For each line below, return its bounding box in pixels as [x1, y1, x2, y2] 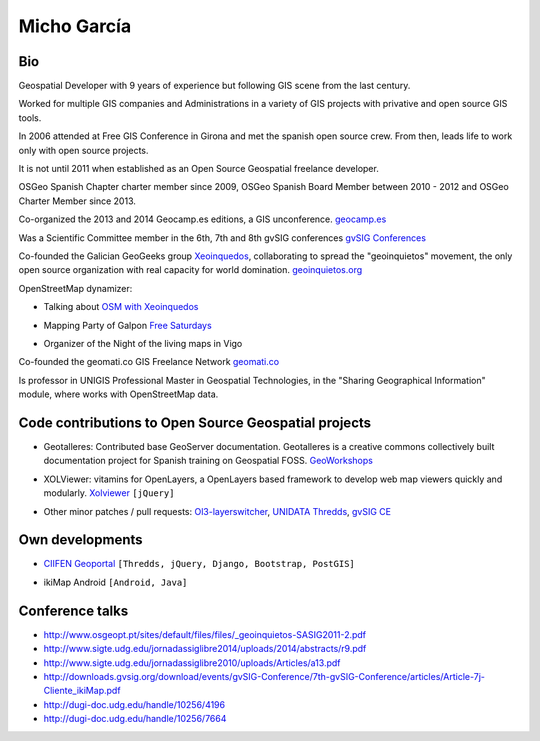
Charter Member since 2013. [18, 195, 137, 207]
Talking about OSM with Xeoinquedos [43, 301, 199, 313]
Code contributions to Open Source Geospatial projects [18, 414, 372, 431]
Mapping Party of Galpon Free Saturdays [43, 319, 212, 331]
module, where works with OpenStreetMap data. [18, 388, 219, 400]
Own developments [18, 531, 144, 549]
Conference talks [18, 602, 129, 619]
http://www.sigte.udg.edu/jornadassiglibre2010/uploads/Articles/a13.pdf [43, 656, 341, 669]
